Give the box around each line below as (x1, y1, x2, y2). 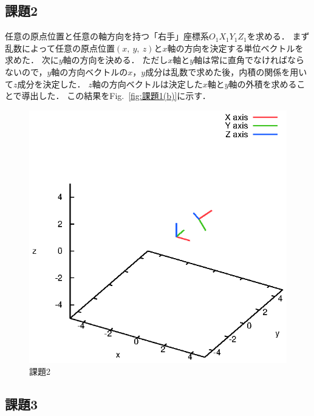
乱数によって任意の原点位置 (5, 41, 115, 54)
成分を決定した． (17, 77, 86, 90)
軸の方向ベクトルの (51, 65, 128, 78)
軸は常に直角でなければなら (194, 53, 305, 66)
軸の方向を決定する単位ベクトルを (167, 41, 304, 54)
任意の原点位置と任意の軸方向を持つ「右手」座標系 (5, 30, 209, 43)
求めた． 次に (5, 53, 59, 66)
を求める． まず (247, 30, 310, 43)
